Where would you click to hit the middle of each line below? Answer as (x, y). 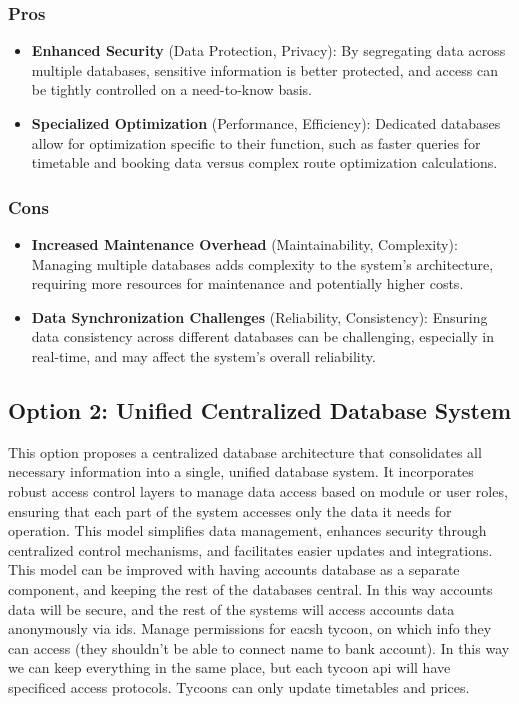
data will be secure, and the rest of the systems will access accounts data (231, 608)
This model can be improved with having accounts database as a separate (234, 569)
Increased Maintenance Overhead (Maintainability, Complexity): (244, 244)
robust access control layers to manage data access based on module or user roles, (258, 490)
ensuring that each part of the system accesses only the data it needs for (230, 510)
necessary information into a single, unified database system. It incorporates (241, 471)
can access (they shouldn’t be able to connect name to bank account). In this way (259, 647)
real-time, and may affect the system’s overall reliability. (203, 355)
